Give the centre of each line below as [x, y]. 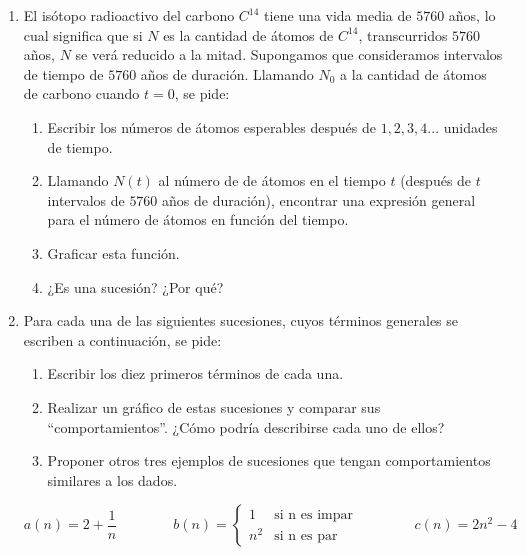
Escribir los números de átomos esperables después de [211, 126]
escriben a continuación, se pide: [122, 339]
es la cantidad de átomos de [248, 34]
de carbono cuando [81, 93]
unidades [470, 126]
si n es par [306, 535]
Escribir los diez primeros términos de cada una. [195, 373]
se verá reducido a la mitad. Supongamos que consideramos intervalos [289, 54]
